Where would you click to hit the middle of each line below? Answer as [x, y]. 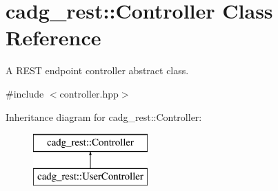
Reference [53, 37]
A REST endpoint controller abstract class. [97, 70]
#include [25, 93]
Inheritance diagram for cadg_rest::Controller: [104, 116]
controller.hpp [89, 93]
